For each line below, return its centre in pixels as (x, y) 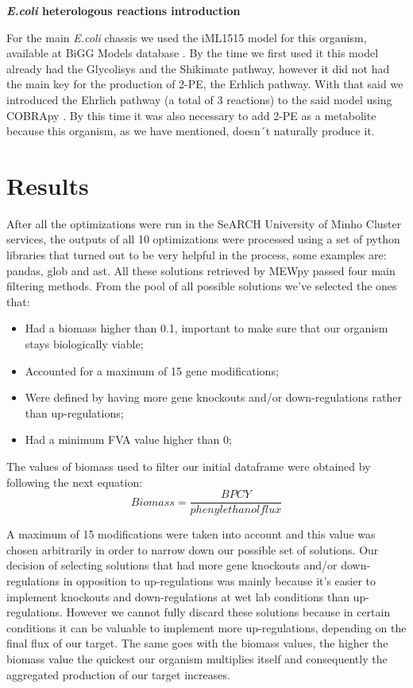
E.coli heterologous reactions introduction (124, 10)
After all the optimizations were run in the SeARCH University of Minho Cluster (204, 223)
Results (48, 185)
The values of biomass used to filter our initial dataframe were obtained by (189, 466)
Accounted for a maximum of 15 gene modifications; (152, 370)
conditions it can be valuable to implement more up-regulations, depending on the (206, 627)
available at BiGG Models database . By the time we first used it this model (193, 53)
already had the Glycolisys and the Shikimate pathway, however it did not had (198, 68)
